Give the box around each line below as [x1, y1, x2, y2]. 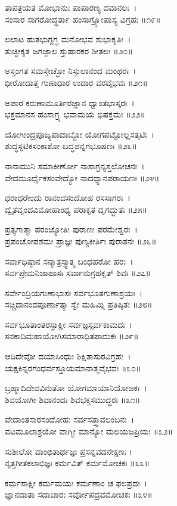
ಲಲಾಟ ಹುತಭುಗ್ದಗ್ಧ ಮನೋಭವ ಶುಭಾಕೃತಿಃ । [5, 33, 131, 45]
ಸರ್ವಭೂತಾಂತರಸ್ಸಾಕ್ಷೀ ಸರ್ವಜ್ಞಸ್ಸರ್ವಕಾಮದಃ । [5, 318, 133, 330]
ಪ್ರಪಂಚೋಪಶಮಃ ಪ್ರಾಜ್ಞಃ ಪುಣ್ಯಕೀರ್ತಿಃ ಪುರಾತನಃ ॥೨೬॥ [5, 234, 157, 247]
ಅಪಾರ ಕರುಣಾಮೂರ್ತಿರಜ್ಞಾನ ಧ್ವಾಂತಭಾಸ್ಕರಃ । [5, 96, 135, 108]
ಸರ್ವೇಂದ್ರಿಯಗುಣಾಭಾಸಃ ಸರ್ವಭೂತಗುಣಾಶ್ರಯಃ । [5, 286, 143, 299]
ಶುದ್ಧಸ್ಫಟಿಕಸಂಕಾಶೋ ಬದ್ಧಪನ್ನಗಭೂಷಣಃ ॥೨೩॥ [5, 139, 137, 152]
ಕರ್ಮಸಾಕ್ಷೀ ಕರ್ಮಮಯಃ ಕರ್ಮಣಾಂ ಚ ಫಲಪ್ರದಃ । [5, 476, 147, 489]
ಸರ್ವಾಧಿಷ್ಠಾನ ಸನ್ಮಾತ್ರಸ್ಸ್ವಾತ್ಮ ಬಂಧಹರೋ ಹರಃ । [5, 254, 133, 267]
